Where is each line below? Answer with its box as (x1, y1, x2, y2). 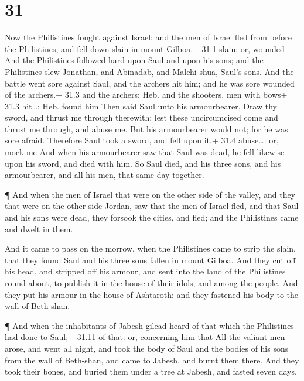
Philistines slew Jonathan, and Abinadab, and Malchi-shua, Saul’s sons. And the (5, 65, 294, 77)
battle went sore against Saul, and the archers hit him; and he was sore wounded (5, 77, 295, 89)
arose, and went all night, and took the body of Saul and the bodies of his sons (5, 342, 289, 354)
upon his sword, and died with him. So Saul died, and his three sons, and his (5, 157, 281, 169)
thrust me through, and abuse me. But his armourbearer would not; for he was (5, 122, 288, 135)
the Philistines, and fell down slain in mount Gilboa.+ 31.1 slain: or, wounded (5, 42, 285, 54)
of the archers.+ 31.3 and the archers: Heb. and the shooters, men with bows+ (5, 88, 288, 101)
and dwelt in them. (5, 222, 73, 235)
